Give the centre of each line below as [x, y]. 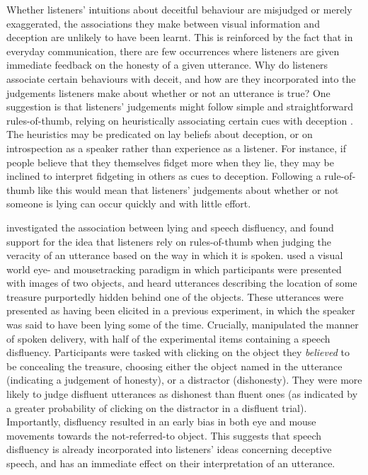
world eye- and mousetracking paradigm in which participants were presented [174, 269]
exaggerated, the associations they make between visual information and [163, 23]
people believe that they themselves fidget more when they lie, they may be [170, 162]
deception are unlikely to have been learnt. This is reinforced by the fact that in [180, 37]
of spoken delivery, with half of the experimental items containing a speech [168, 338]
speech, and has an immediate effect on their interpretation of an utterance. [171, 463]
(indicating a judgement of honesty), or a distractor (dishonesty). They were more [184, 380]
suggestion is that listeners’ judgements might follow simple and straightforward [180, 107]
